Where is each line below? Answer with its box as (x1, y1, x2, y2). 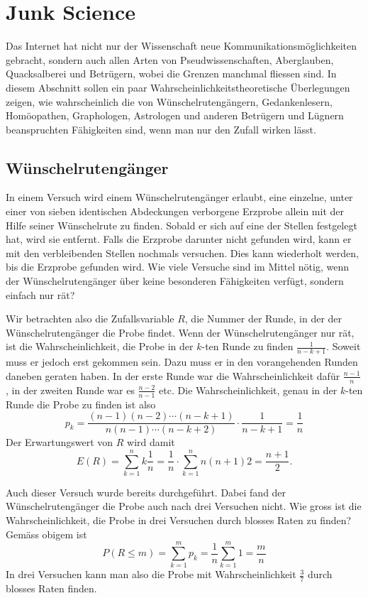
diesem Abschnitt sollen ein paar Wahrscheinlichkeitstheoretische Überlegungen (6, 80, 350, 94)
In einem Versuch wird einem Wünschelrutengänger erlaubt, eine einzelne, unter (6, 190, 353, 205)
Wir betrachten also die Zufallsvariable (6, 311, 174, 326)
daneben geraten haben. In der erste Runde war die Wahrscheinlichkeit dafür (6, 368, 340, 383)
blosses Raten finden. (6, 581, 97, 596)
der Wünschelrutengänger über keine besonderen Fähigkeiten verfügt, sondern (6, 273, 344, 288)
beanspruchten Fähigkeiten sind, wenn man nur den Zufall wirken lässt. (6, 121, 316, 136)
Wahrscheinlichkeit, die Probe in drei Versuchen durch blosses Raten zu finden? (6, 513, 352, 528)
